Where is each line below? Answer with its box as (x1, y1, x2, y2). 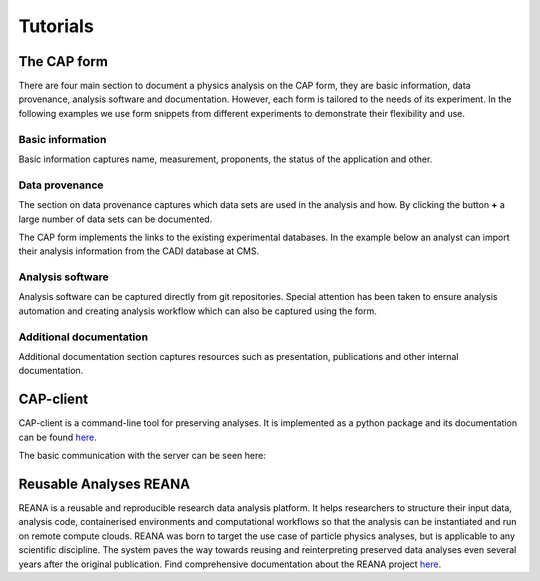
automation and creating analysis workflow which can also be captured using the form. (18, 305, 377, 317)
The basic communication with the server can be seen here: (18, 450, 267, 462)
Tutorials (18, 15, 94, 37)
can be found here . (18, 431, 97, 443)
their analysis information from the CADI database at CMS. (18, 245, 260, 257)
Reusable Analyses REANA (18, 475, 190, 492)
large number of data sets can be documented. (18, 213, 213, 225)
